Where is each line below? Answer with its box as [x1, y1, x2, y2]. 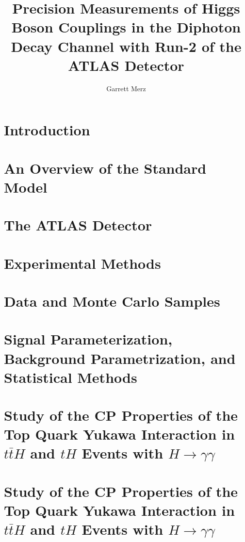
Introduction [4, 120, 90, 140]
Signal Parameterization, [4, 329, 173, 349]
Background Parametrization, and [4, 348, 236, 368]
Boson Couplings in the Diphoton [11, 17, 241, 37]
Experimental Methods [4, 253, 161, 273]
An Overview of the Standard [4, 158, 207, 178]
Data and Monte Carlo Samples [4, 291, 220, 311]
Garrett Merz [106, 83, 146, 93]
